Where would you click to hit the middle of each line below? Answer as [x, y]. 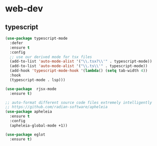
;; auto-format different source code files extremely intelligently [79, 102]
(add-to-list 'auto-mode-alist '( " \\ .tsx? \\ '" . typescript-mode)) [81, 62]
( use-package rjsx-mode [31, 89]
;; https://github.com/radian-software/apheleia [56, 107]
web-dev [24, 9]
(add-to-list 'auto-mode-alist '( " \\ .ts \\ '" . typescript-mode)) [79, 66]
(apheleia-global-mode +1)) [39, 125]
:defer [16, 43]
